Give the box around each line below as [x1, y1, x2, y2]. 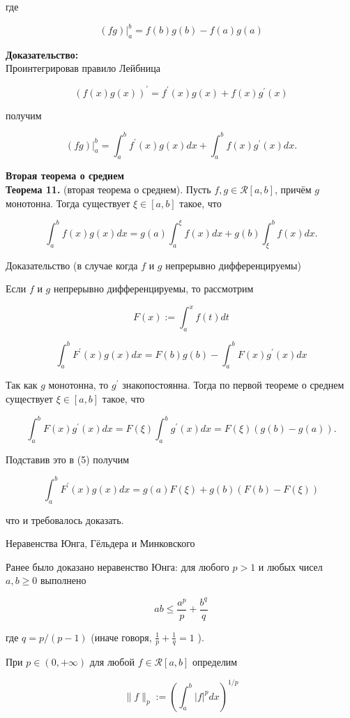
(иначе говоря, [91, 629, 152, 644]
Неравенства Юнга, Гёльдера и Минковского [6, 536, 195, 551]
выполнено [40, 573, 86, 588]
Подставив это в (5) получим [6, 451, 130, 466]
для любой [89, 655, 135, 669]
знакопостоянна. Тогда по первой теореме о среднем [122, 377, 344, 392]
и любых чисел [258, 559, 323, 574]
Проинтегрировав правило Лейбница [6, 61, 160, 75]
